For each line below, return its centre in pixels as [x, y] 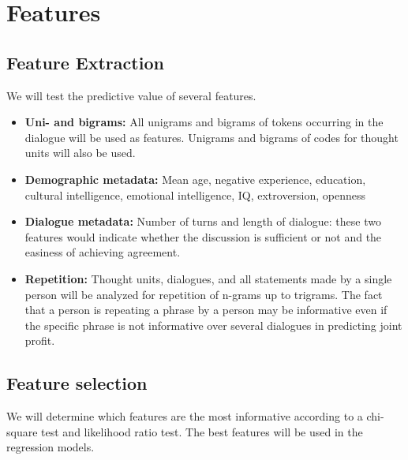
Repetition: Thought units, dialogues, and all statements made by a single [208, 278]
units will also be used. [80, 153]
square [22, 431]
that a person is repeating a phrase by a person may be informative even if [206, 310]
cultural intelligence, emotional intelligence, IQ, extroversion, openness [195, 194]
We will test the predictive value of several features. [131, 95]
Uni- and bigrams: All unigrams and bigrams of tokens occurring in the [204, 122]
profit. [40, 340]
